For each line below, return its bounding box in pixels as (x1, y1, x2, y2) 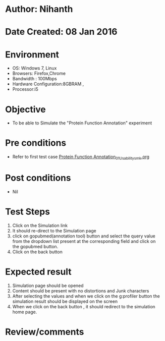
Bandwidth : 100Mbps (12, 76, 57, 82)
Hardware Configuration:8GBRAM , (12, 81, 84, 87)
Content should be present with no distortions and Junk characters (12, 287, 150, 293)
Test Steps (5, 206, 51, 218)
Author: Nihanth (5, 3, 73, 15)
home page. (12, 309, 37, 315)
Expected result (5, 266, 72, 278)
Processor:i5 (12, 86, 39, 92)
